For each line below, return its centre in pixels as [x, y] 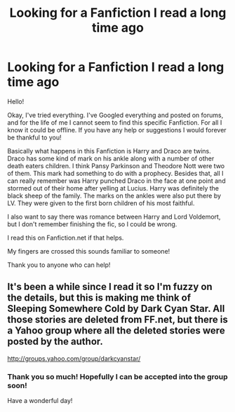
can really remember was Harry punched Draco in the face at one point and [116, 181]
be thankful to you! [34, 137]
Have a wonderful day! [40, 401]
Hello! [16, 101]
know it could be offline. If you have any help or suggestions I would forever [117, 130]
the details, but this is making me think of [99, 298]
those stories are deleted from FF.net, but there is [117, 320]
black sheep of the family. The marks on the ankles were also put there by [114, 195]
